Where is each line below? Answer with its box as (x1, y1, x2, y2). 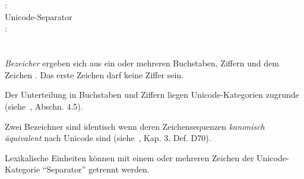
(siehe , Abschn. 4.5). (5, 100, 83, 112)
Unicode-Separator (5, 10, 72, 23)
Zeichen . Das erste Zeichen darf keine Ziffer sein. (5, 68, 184, 81)
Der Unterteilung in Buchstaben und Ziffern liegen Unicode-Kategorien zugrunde (5, 88, 299, 101)
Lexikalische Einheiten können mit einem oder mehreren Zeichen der (5, 151, 254, 164)
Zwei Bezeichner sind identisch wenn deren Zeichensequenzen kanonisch (5, 120, 265, 132)
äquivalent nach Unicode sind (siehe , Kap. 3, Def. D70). (5, 132, 211, 144)
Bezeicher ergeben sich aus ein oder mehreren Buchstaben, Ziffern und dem (5, 57, 279, 69)
